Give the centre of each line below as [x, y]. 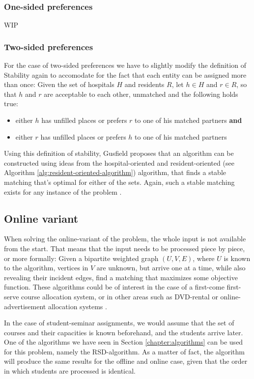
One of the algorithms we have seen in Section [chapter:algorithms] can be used [124, 342]
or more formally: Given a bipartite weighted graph [81, 258]
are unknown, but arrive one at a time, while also [171, 268]
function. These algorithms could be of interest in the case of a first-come [114, 287]
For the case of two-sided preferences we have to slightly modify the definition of [125, 65]
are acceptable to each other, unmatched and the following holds [141, 94]
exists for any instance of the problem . [63, 191]
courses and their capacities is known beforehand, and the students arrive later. [124, 332]
